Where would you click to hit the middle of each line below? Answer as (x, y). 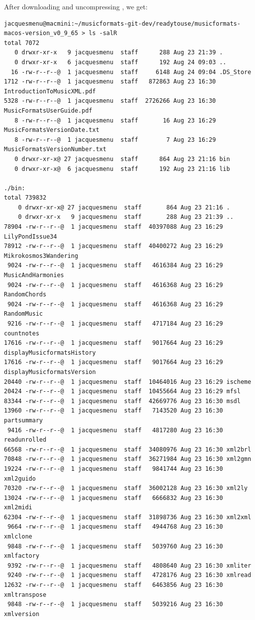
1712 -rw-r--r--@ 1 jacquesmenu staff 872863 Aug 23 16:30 (110, 82)
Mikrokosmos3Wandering (41, 256)
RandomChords (25, 295)
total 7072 (22, 43)
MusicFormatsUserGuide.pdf (48, 110)
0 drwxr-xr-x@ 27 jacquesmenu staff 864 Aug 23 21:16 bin (122, 159)
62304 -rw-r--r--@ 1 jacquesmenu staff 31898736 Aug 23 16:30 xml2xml (128, 517)
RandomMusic (23, 314)
